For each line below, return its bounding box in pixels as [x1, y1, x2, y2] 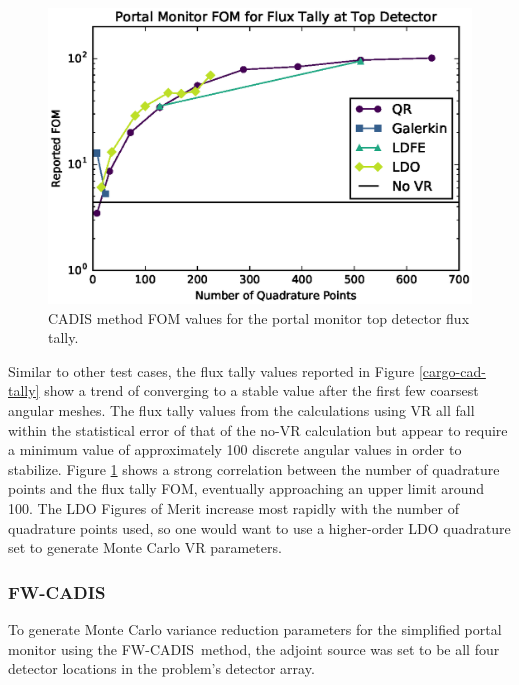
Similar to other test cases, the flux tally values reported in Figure [8, 360, 415, 381]
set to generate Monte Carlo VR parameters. [8, 537, 282, 558]
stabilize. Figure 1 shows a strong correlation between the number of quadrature [8, 458, 500, 479]
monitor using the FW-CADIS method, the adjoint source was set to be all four [8, 638, 500, 659]
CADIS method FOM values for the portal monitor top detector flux [48, 307, 470, 328]
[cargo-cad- [418, 360, 486, 381]
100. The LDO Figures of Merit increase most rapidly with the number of [8, 497, 459, 518]
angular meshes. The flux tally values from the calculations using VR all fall [8, 400, 475, 421]
